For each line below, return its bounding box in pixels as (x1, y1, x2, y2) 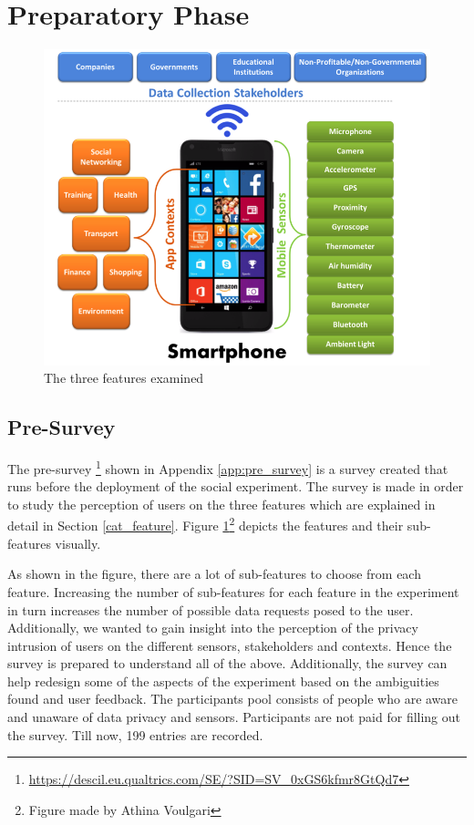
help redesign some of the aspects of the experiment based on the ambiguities (7, 671, 439, 690)
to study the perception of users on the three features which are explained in (7, 494, 436, 513)
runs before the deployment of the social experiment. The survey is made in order (7, 477, 464, 496)
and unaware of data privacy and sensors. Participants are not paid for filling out (7, 707, 461, 727)
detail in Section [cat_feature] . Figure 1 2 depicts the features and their (7, 513, 404, 535)
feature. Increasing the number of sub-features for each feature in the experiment (7, 582, 459, 601)
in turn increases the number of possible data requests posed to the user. (7, 600, 414, 619)
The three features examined (44, 368, 204, 387)
